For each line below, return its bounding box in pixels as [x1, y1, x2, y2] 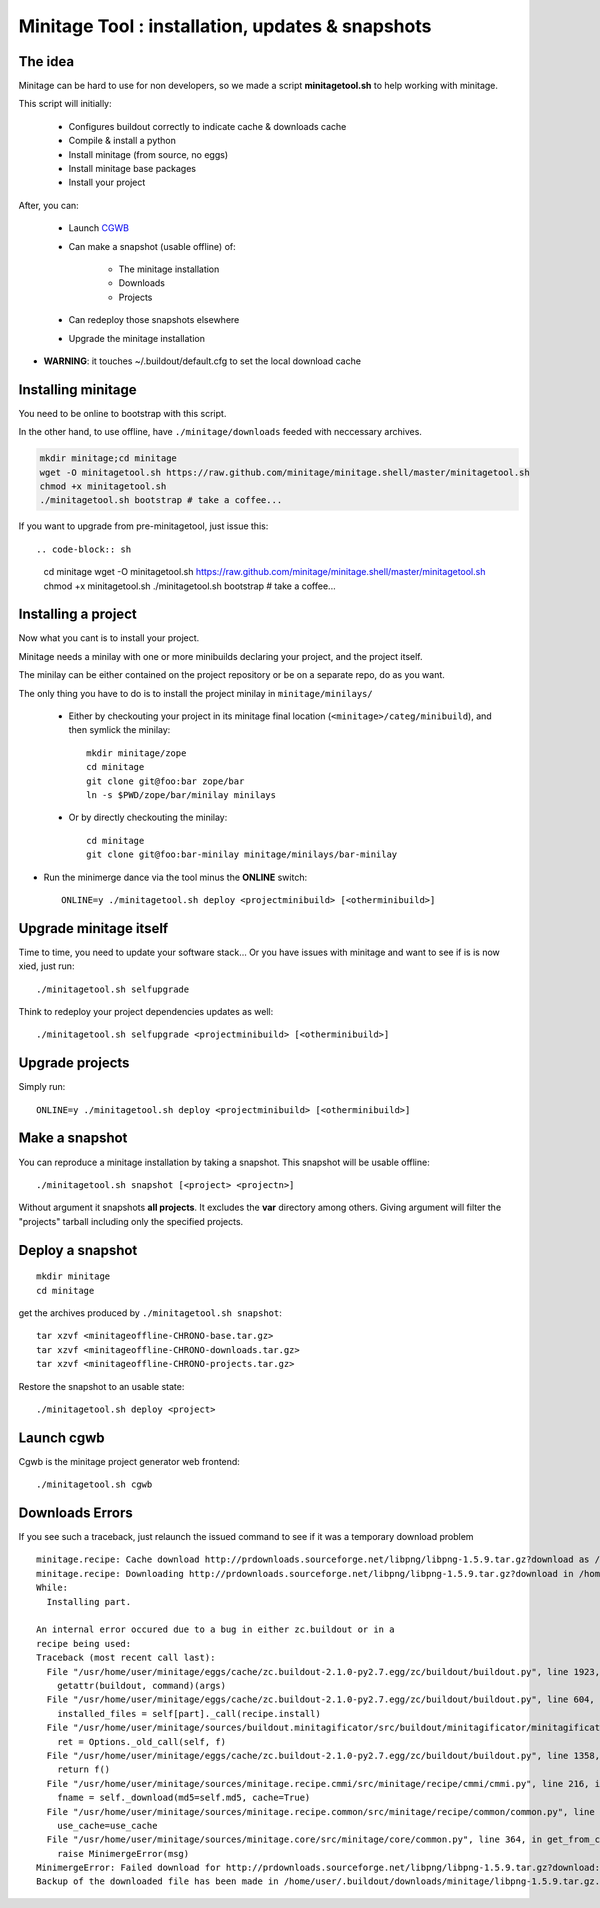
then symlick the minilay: [68, 724, 171, 736]
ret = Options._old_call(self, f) [56, 1736, 227, 1747]
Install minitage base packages [68, 163, 197, 175]
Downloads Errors [18, 1505, 134, 1521]
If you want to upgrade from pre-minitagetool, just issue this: [18, 520, 269, 532]
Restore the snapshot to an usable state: [18, 1380, 185, 1392]
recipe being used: [36, 1638, 132, 1649]
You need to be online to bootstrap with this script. [18, 407, 227, 419]
